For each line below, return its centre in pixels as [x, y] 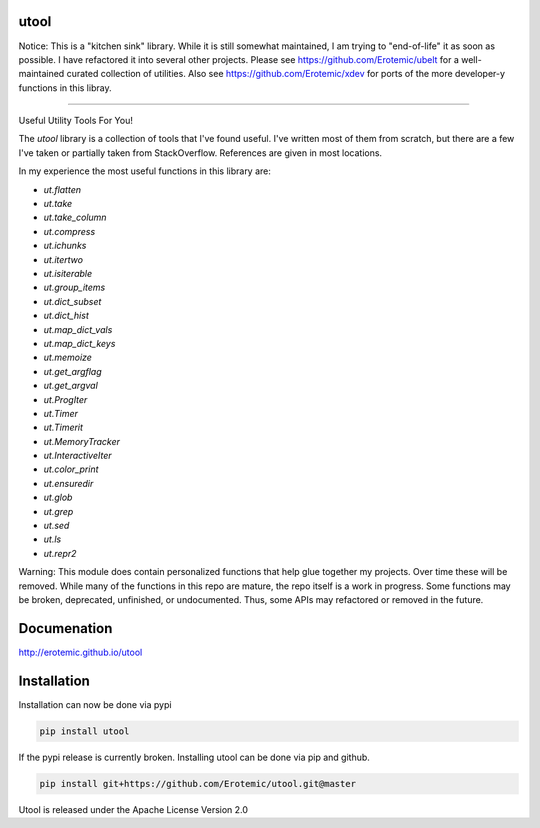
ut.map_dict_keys [79, 343]
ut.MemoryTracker [81, 441]
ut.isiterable [68, 273]
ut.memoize [67, 357]
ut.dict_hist [66, 316]
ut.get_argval [71, 386]
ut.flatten [62, 189]
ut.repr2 [60, 553]
